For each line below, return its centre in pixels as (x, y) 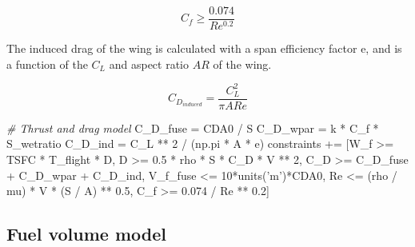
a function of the (47, 64)
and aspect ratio (149, 64)
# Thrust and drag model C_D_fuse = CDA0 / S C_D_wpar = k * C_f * (193, 127)
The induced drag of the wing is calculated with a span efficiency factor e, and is (204, 48)
